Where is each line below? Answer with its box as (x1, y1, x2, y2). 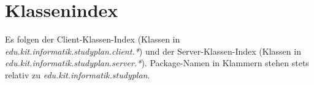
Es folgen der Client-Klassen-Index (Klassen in (5, 33, 180, 46)
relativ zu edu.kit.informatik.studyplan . (5, 68, 150, 81)
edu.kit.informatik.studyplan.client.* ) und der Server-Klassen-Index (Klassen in (5, 44, 301, 57)
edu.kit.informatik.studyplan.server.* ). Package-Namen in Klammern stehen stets (5, 56, 309, 69)
